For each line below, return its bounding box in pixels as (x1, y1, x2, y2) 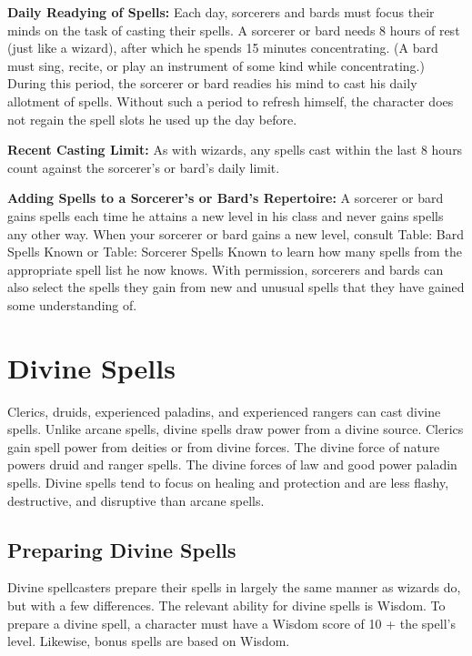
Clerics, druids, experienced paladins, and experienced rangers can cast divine (7, 401, 441, 420)
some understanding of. (7, 295, 137, 314)
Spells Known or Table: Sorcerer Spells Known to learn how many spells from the (7, 242, 462, 261)
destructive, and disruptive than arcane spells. (7, 490, 265, 510)
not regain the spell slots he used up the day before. (7, 109, 297, 128)
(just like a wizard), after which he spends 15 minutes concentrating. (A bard (7, 38, 438, 57)
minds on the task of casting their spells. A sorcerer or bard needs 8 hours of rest (7, 20, 460, 39)
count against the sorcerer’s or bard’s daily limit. (7, 157, 280, 177)
